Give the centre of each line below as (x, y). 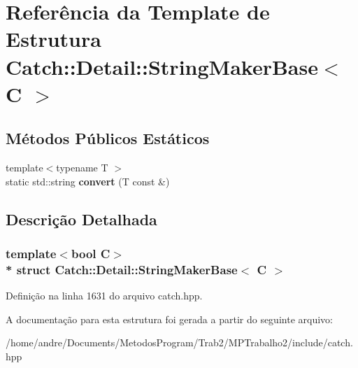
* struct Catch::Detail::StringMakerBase (122, 269)
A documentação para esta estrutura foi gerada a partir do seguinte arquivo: (169, 319)
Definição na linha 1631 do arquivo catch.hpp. (104, 296)
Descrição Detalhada (81, 219)
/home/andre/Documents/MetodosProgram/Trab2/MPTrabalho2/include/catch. (179, 342)
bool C (91, 254)
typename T (82, 168)
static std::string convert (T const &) (88, 181)
